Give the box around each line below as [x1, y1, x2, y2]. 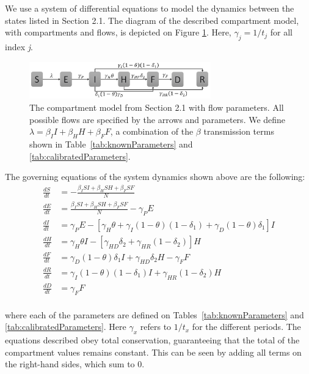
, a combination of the [110, 125, 194, 138]
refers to [140, 320, 172, 333]
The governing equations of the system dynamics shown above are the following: [5, 170, 305, 183]
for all [270, 26, 293, 39]
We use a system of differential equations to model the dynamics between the [5, 2, 294, 14]
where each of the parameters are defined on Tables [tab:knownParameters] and [5, 308, 304, 321]
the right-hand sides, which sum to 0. [5, 357, 145, 370]
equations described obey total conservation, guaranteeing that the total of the [5, 334, 300, 346]
